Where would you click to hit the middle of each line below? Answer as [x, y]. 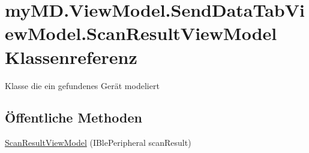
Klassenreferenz [71, 56]
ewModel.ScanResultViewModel [141, 33]
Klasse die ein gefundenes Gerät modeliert [82, 85]
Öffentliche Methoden [73, 117]
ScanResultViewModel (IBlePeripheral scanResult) [98, 143]
